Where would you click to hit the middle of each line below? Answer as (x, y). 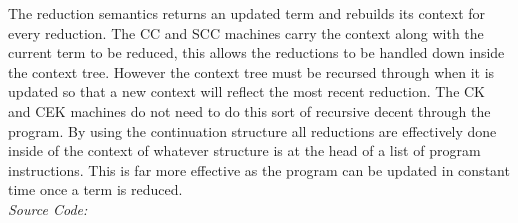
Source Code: (48, 208)
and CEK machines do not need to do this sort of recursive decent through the (249, 110)
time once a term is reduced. (95, 189)
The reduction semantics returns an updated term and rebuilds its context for (247, 13)
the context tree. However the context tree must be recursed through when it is (251, 71)
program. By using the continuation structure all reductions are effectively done (252, 130)
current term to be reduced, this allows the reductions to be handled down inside (256, 52)
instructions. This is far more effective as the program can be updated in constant (259, 169)
